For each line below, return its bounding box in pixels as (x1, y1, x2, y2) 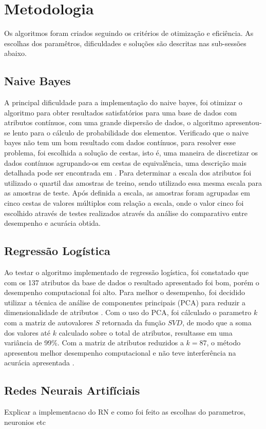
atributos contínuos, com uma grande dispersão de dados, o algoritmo (4, 117, 223, 128)
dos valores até (4, 327, 51, 338)
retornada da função (102, 317, 166, 327)
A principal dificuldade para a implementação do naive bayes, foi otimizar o (4, 97, 242, 108)
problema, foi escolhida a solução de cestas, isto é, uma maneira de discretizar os (4, 147, 258, 158)
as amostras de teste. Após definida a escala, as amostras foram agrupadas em (4, 187, 250, 198)
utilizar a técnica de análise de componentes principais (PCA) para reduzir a (4, 297, 246, 307)
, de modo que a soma (182, 317, 252, 327)
